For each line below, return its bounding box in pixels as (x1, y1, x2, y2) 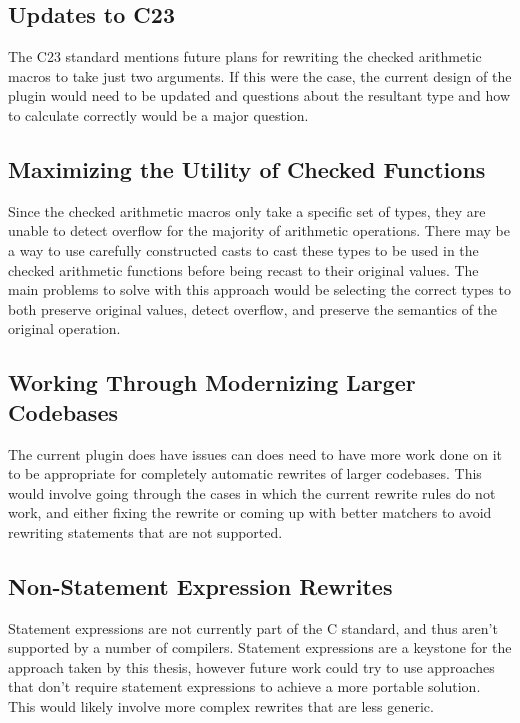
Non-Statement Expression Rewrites (8, 570, 393, 601)
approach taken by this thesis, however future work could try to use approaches (8, 656, 495, 677)
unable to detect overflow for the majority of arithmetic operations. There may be (8, 220, 510, 241)
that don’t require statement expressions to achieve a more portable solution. (8, 676, 481, 697)
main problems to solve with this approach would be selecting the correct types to (8, 279, 511, 300)
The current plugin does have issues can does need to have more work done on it (8, 443, 502, 464)
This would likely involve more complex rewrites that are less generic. (8, 696, 434, 717)
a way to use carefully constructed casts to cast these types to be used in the (8, 239, 479, 260)
